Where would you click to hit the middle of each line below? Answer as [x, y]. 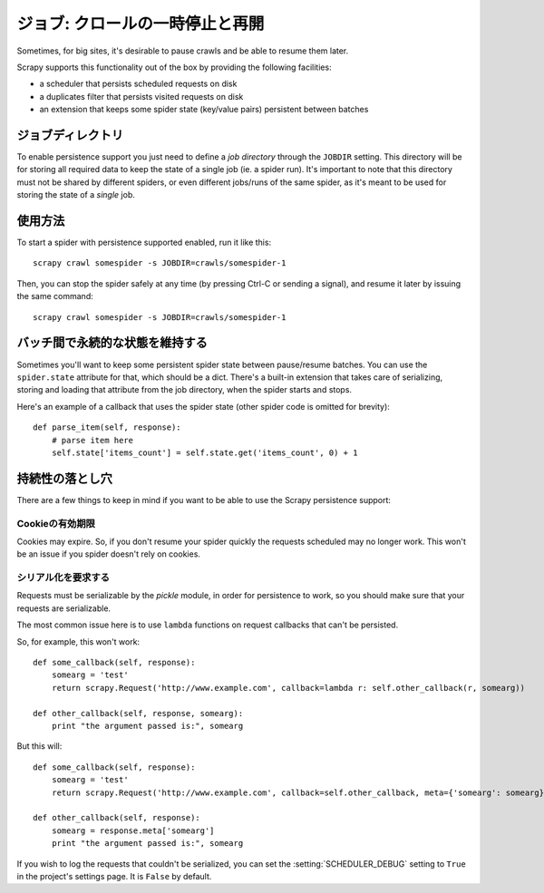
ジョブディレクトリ [70, 135]
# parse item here [92, 440]
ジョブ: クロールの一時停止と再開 [141, 24]
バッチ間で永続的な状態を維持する [112, 343]
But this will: [39, 746]
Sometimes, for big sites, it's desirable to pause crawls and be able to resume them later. [183, 51]
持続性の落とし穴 [64, 478]
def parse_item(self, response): [107, 427]
